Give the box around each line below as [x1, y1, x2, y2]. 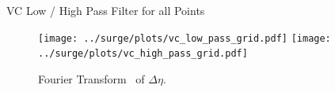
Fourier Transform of [38, 70, 145, 86]
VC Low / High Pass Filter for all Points [6, 2, 205, 18]
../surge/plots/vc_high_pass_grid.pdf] [38, 48, 248, 60]
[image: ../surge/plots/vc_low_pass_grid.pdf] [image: [38, 32, 331, 44]
